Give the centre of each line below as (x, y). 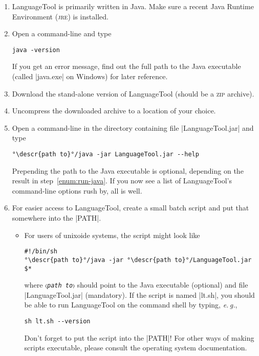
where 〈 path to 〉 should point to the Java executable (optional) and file (136, 285)
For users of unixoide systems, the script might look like (112, 235)
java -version (36, 50)
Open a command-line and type (62, 33)
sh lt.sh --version (57, 322)
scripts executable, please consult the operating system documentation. (136, 348)
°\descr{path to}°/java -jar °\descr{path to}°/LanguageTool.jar (138, 260)
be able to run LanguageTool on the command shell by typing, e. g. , (131, 305)
